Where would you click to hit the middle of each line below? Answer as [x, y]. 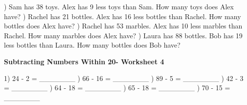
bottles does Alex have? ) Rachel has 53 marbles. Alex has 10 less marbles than [123, 26]
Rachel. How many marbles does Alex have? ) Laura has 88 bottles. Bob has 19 [123, 35]
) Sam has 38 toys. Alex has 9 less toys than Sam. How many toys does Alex [119, 6]
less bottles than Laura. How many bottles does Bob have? [92, 45]
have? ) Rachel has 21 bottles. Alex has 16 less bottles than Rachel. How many [123, 16]
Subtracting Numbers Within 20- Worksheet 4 [84, 61]
